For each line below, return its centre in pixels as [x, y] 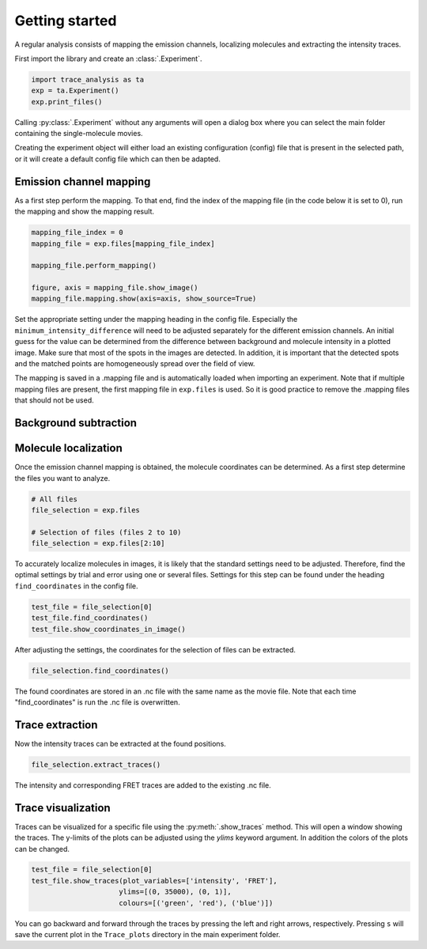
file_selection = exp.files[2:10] [98, 543]
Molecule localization [68, 448]
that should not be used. [54, 400]
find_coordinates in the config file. [76, 586]
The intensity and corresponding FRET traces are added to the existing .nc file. [143, 785]
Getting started [66, 21]
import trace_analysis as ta [88, 79]
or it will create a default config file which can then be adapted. [117, 159]
